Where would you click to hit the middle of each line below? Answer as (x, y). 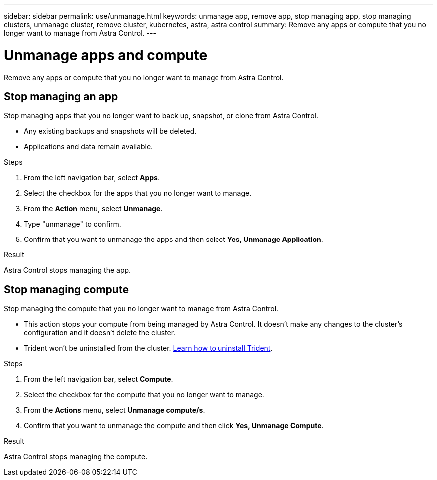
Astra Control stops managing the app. (68, 270)
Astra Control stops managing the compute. (76, 457)
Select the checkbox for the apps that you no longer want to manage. (138, 193)
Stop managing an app (61, 96)
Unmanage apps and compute (106, 55)
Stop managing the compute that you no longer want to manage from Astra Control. (141, 309)
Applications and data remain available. (89, 147)
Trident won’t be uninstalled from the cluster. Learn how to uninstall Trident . (148, 348)
